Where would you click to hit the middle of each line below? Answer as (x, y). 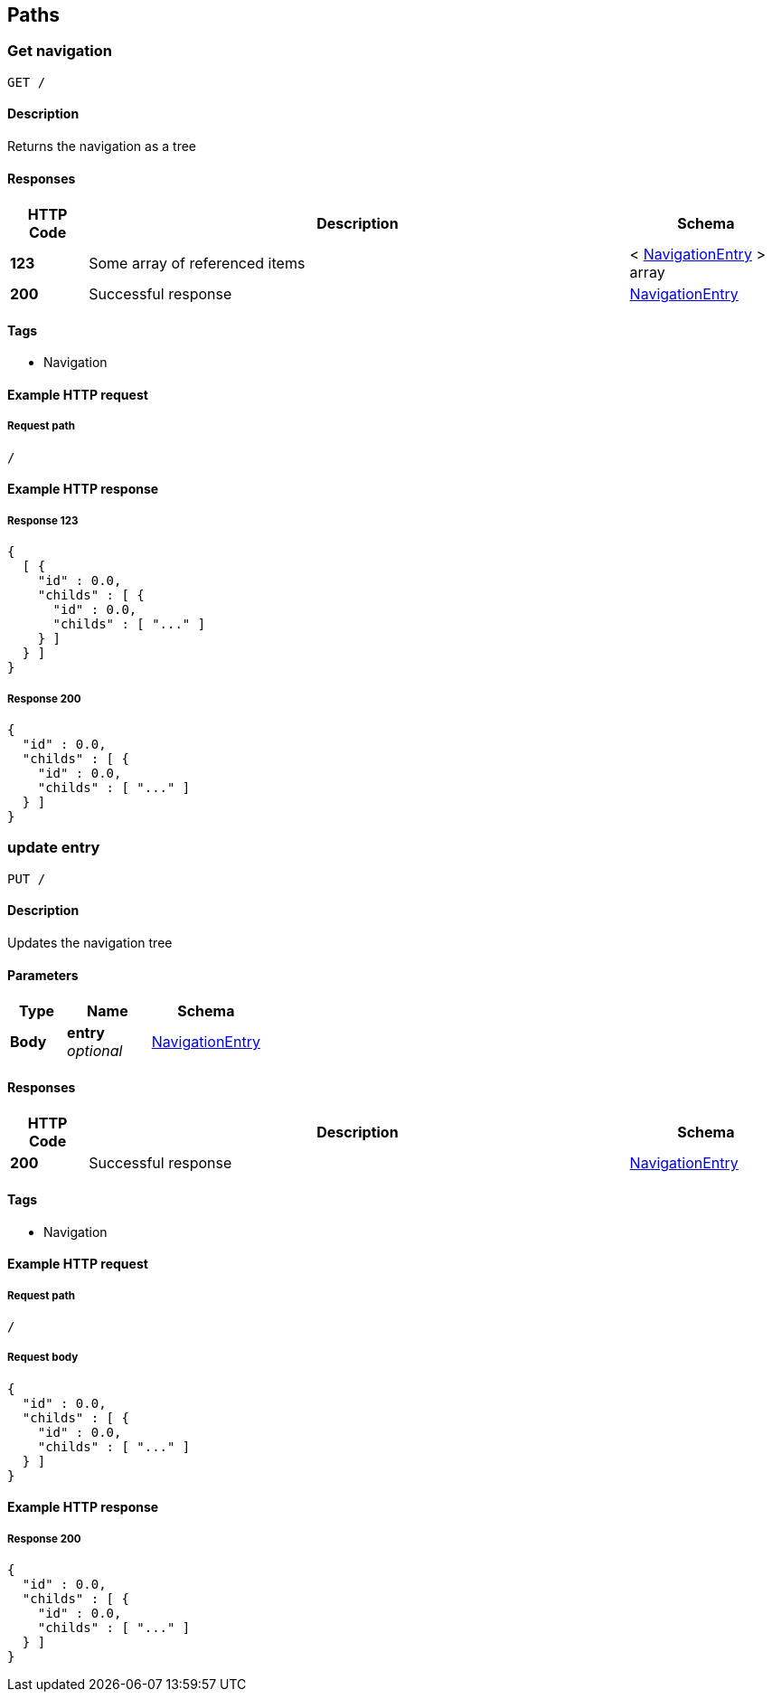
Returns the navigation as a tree (102, 146)
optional (95, 1051)
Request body (43, 1358)
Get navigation (60, 51)
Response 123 (43, 520)
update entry (54, 848)
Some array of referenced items (197, 264)
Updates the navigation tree (90, 942)
